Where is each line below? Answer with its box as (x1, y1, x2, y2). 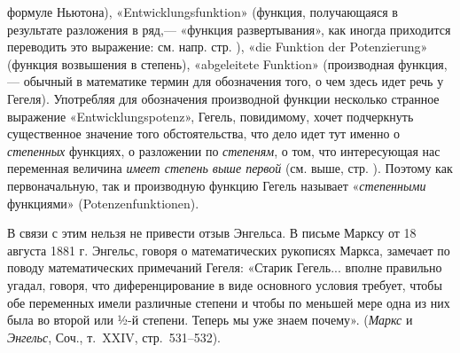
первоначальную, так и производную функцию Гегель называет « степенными (7, 176, 426, 194)
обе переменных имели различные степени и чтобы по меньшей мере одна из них (7, 293, 450, 311)
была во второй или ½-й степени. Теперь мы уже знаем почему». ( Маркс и (7, 310, 413, 329)
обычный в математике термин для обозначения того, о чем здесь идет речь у (23, 72, 444, 90)
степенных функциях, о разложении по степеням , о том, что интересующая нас (7, 141, 441, 160)
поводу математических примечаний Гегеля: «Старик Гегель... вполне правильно (7, 258, 442, 277)
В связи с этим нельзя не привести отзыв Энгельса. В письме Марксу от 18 (7, 224, 417, 242)
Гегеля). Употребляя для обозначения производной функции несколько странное (7, 89, 440, 107)
